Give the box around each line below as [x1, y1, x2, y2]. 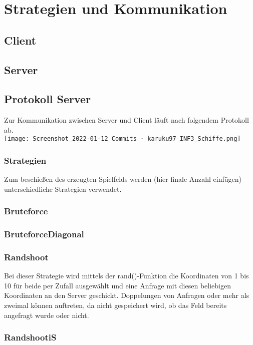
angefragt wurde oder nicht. [4, 309, 89, 320]
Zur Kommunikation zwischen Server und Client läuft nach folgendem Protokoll [4, 115, 249, 125]
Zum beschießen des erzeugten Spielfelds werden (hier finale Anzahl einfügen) [4, 174, 242, 184]
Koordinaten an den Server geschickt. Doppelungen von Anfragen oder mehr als [4, 290, 249, 300]
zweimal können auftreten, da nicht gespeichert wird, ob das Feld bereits [4, 300, 227, 310]
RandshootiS [4, 331, 57, 343]
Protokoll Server [4, 91, 91, 107]
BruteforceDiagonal [4, 228, 84, 240]
